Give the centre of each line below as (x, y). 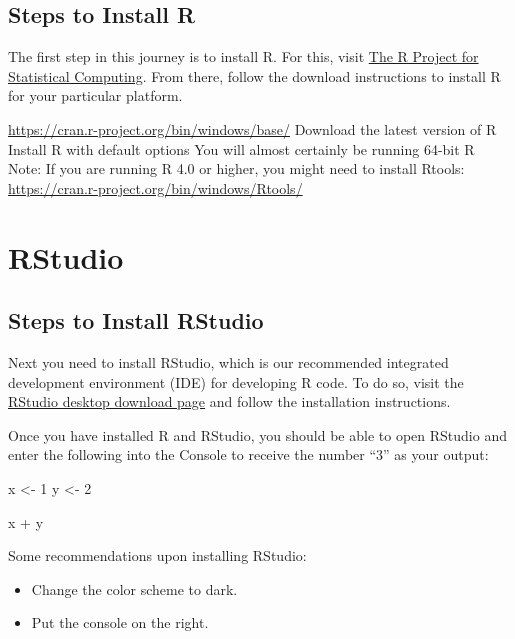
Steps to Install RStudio (136, 320)
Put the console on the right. (120, 622)
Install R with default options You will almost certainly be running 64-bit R (241, 148)
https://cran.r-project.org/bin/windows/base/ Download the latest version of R (252, 128)
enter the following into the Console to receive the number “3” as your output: (248, 454)
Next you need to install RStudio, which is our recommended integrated (228, 361)
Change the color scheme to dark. (134, 588)
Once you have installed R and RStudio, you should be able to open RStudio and (257, 434)
